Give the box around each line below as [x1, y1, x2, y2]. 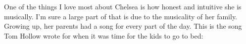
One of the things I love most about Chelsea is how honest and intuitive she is [4, 1, 242, 11]
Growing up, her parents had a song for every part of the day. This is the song [4, 21, 242, 31]
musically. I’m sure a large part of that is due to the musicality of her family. [4, 11, 238, 21]
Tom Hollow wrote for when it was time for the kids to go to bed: [4, 30, 203, 41]
